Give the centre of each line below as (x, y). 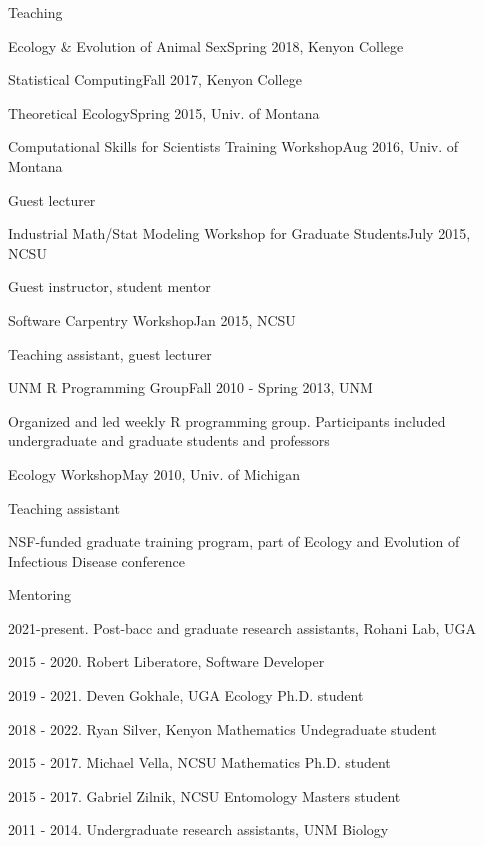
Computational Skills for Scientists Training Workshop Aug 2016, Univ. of (233, 146)
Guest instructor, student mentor (109, 286)
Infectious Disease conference (96, 560)
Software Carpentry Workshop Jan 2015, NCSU (152, 319)
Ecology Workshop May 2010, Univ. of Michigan (154, 473)
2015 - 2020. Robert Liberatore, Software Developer (166, 661)
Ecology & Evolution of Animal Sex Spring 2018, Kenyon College (206, 45)
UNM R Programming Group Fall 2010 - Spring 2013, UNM (190, 387)
